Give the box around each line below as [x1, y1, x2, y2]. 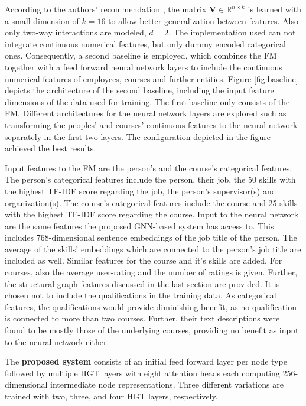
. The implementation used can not [168, 26, 296, 38]
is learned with [248, 3, 301, 15]
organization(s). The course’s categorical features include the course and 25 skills [5, 196, 298, 209]
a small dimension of [5, 14, 79, 27]
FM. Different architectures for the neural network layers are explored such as [5, 107, 287, 119]
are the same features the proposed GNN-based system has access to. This [5, 219, 274, 232]
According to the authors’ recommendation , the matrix [5, 3, 207, 15]
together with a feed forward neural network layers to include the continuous [5, 60, 282, 73]
